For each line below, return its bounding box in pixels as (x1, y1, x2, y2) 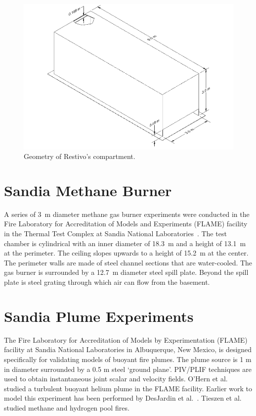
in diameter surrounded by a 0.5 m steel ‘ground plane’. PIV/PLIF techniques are (4, 364, 252, 374)
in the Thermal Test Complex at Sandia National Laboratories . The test (4, 228, 227, 239)
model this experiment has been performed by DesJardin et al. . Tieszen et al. (4, 393, 242, 403)
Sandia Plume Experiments (4, 306, 194, 326)
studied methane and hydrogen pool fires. (4, 402, 129, 413)
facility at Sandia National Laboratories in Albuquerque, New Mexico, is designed (4, 344, 252, 355)
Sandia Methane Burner (4, 180, 172, 200)
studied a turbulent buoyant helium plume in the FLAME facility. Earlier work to (4, 383, 252, 393)
